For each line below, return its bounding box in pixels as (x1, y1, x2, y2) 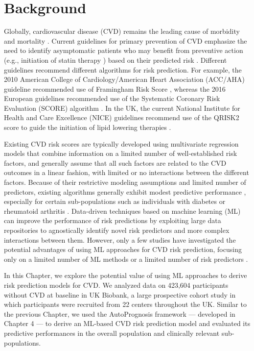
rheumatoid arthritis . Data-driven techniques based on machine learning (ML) (4, 205, 241, 216)
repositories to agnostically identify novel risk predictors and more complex (4, 225, 230, 235)
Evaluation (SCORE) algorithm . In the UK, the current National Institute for (4, 102, 240, 113)
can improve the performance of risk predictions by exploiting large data (4, 215, 221, 226)
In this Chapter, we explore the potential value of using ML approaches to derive (4, 270, 247, 280)
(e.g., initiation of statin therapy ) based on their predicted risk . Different (4, 54, 227, 65)
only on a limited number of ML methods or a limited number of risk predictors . (4, 253, 248, 264)
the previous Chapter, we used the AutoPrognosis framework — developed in (4, 308, 235, 319)
